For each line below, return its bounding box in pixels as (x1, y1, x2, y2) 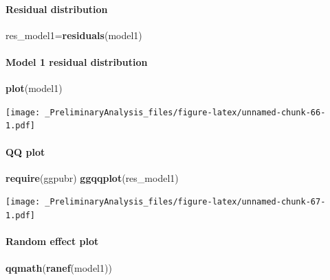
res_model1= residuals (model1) (5, 27, 142, 42)
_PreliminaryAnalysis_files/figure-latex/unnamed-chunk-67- (45, 197, 326, 207)
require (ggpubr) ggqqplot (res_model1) (5, 170, 179, 185)
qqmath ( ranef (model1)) (5, 260, 112, 275)
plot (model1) (5, 81, 63, 95)
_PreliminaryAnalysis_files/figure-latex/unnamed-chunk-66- (45, 107, 326, 117)
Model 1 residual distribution (5, 54, 148, 69)
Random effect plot (5, 234, 99, 248)
